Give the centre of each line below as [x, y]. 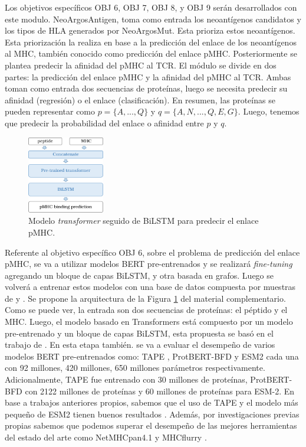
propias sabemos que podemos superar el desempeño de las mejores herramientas [151, 425]
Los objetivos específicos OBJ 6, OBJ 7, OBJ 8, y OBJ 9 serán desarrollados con [151, 7]
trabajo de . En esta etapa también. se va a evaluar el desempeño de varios [140, 345]
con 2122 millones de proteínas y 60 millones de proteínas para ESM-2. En [160, 391]
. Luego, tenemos [269, 111]
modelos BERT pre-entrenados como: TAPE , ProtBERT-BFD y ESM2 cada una [152, 356]
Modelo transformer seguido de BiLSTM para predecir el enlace [144, 221]
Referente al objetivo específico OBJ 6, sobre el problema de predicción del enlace [152, 252]
